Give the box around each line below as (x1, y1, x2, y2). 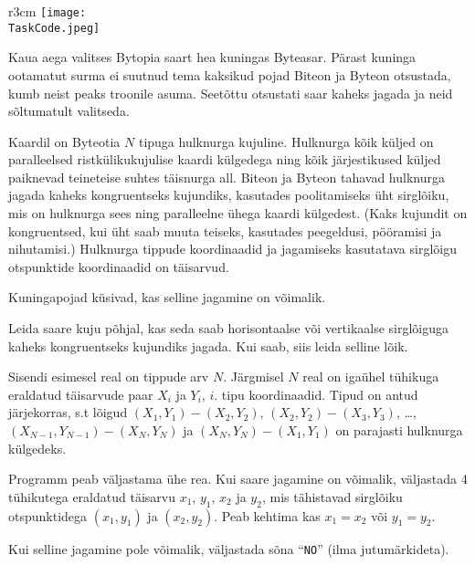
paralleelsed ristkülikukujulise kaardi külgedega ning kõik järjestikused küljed (8, 150, 441, 169)
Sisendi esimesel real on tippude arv (8, 367, 209, 386)
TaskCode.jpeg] (8, 21, 100, 35)
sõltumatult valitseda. (8, 101, 130, 120)
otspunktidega (8, 506, 88, 525)
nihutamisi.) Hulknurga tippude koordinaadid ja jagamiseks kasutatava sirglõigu (8, 239, 457, 258)
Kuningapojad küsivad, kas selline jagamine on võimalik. (8, 288, 326, 307)
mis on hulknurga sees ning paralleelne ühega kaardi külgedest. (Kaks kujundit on (8, 204, 468, 223)
